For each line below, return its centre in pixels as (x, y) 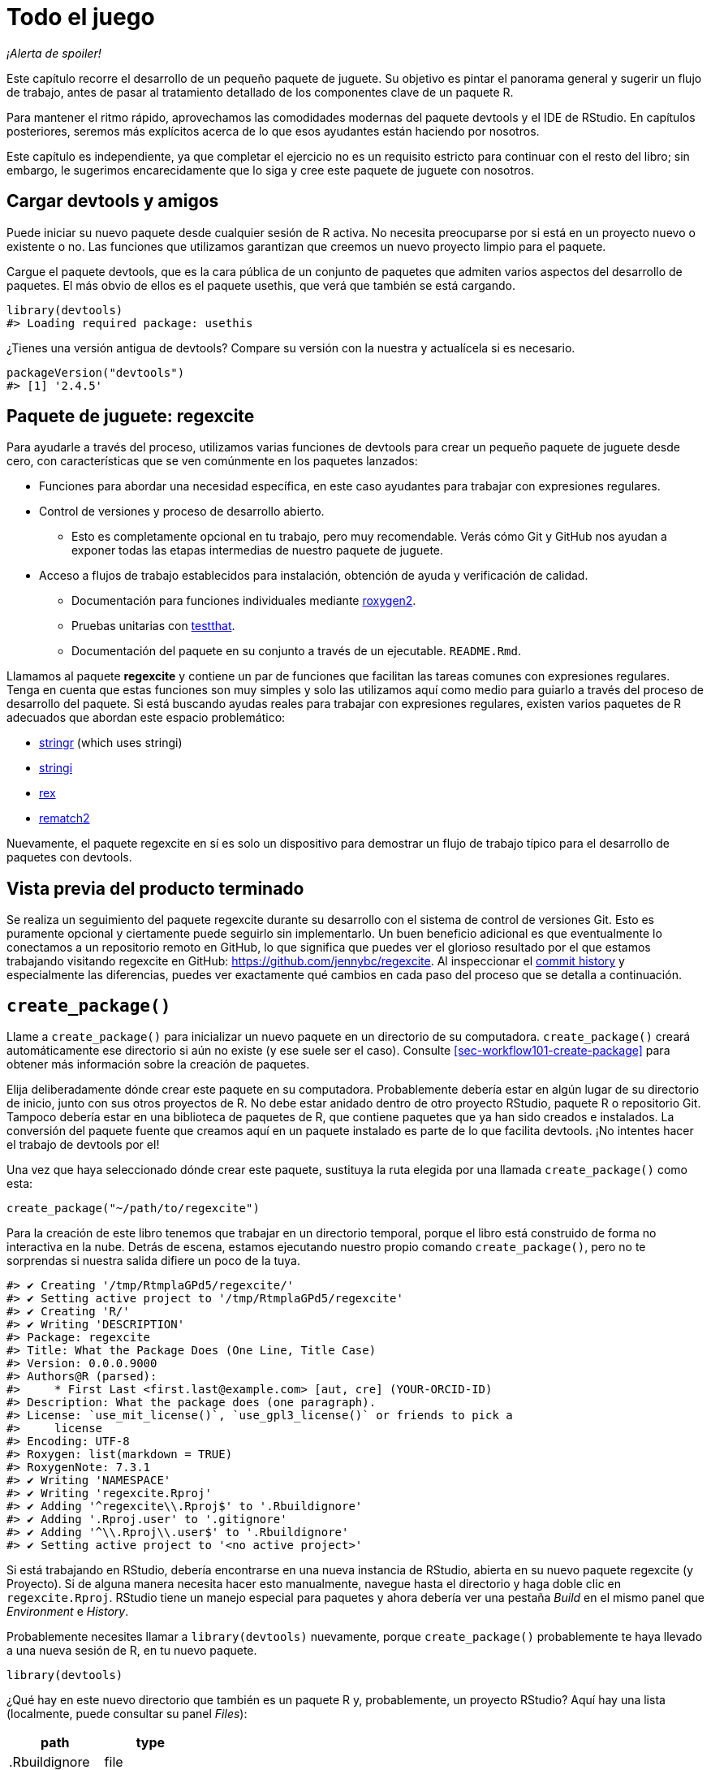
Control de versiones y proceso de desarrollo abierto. (182, 512)
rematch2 (65, 818)
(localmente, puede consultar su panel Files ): (127, 1714)
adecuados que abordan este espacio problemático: (146, 718)
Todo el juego (81, 17)
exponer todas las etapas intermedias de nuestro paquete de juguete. (258, 550)
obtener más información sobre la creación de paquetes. (158, 1064)
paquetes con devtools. (69, 857)
